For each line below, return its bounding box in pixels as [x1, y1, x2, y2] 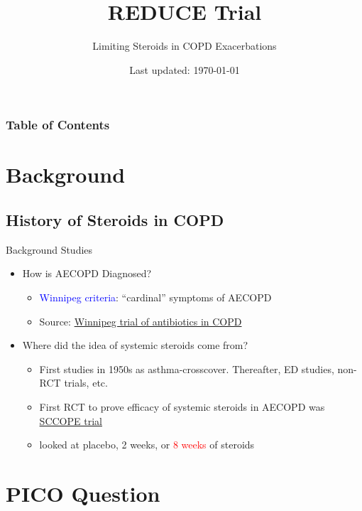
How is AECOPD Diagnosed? [22, 266, 152, 281]
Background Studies [6, 242, 93, 257]
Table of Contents [6, 116, 110, 134]
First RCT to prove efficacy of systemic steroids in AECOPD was [39, 399, 325, 414]
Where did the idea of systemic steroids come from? [22, 338, 248, 353]
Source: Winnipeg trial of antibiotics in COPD [39, 313, 242, 328]
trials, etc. [64, 375, 108, 390]
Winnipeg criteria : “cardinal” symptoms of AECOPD [39, 290, 272, 304]
